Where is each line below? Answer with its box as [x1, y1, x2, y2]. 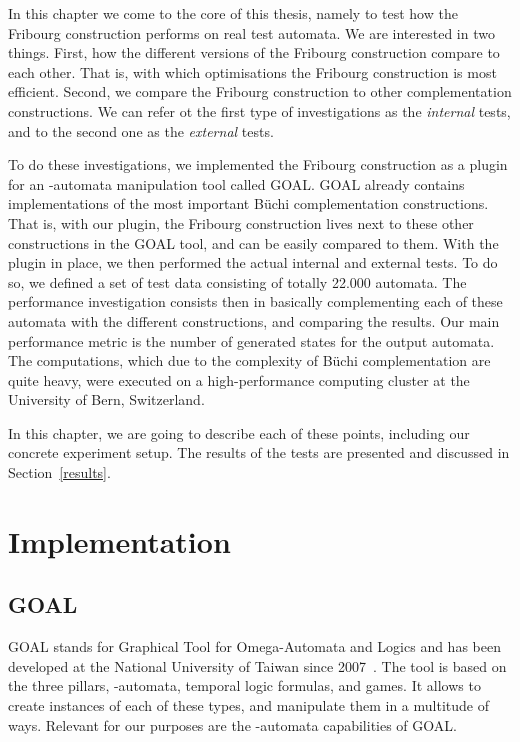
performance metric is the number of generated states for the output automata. [8, 330, 495, 351]
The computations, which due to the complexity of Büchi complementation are [8, 350, 491, 371]
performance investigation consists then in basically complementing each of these [8, 291, 503, 312]
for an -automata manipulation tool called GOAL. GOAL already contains [8, 173, 465, 194]
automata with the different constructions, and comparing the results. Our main [8, 310, 500, 331]
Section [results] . [8, 462, 111, 483]
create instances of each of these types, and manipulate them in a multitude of [8, 695, 489, 716]
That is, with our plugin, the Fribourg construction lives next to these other [8, 212, 474, 233]
